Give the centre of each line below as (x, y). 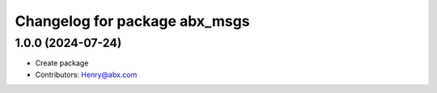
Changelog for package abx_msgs (132, 21)
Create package (62, 63)
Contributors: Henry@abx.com (86, 74)
